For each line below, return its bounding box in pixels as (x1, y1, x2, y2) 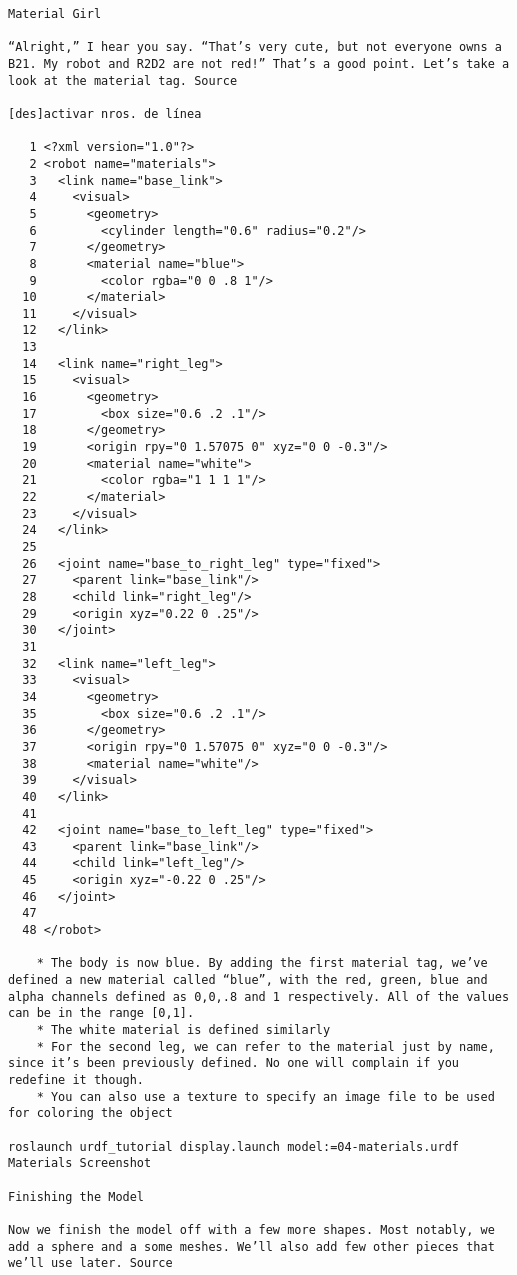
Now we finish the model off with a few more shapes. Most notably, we (8, 1222, 495, 1237)
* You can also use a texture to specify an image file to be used (36, 1089, 495, 1104)
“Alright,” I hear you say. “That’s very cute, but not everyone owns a (8, 40, 502, 55)
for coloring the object (8, 1106, 173, 1121)
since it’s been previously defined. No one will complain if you (8, 1056, 460, 1071)
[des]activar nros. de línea (8, 106, 202, 121)
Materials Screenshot (8, 1156, 152, 1171)
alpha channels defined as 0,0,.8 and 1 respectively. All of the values (8, 989, 510, 1004)
